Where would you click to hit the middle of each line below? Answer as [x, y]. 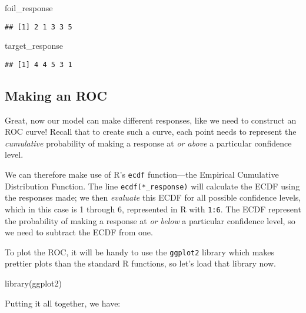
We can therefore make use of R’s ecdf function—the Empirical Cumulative [142, 174]
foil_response [29, 8]
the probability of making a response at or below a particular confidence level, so [150, 220]
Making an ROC [56, 95]
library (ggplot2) [33, 283]
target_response [34, 46]
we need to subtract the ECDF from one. [79, 232]
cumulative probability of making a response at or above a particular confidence [148, 143]
